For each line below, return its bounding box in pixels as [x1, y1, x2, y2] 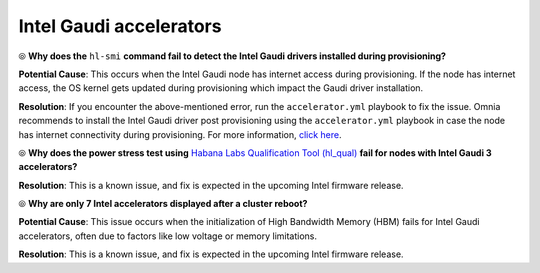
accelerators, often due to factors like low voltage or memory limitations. [18, 230, 318, 242]
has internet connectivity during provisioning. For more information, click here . [18, 128, 342, 140]
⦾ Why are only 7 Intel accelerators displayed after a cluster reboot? [18, 198, 308, 210]
